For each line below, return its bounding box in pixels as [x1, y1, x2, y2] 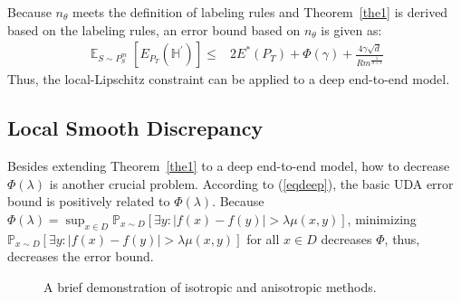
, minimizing [347, 209, 417, 228]
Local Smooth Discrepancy [7, 114, 264, 142]
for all [246, 229, 280, 248]
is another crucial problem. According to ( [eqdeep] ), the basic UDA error [49, 174, 454, 193]
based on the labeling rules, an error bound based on [7, 20, 301, 39]
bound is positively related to [7, 192, 170, 211]
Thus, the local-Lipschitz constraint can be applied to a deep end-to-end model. [7, 70, 450, 89]
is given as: [321, 20, 382, 39]
